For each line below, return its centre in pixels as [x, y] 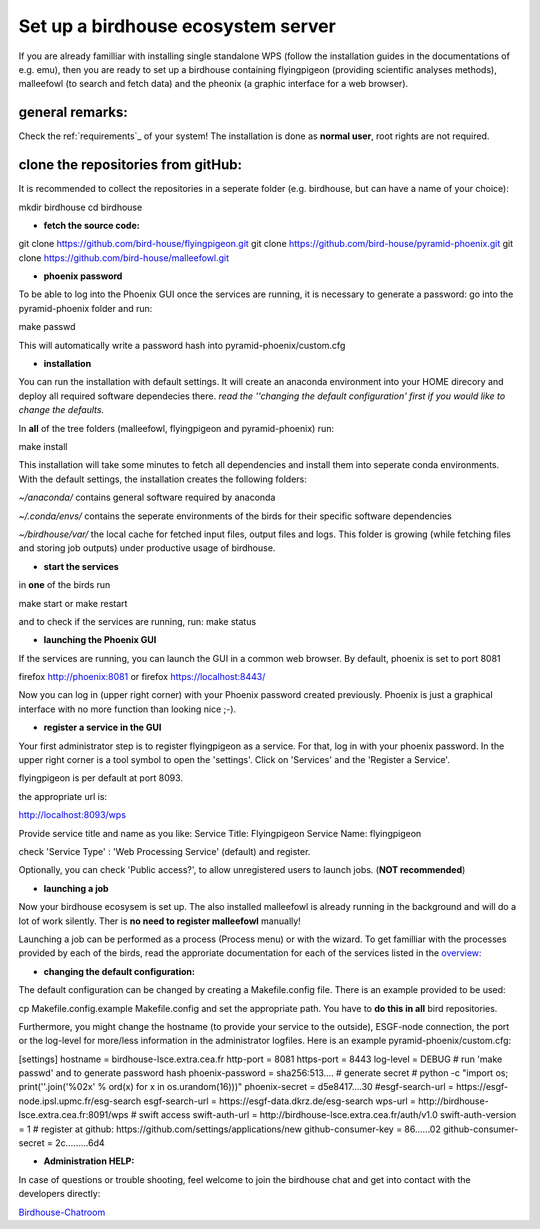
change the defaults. [61, 410]
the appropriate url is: [63, 796]
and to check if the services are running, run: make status [137, 621]
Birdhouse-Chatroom [62, 1212]
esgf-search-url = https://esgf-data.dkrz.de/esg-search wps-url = [280, 1101]
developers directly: [59, 1194]
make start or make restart [73, 603]
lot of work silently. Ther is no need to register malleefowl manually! [160, 921]
